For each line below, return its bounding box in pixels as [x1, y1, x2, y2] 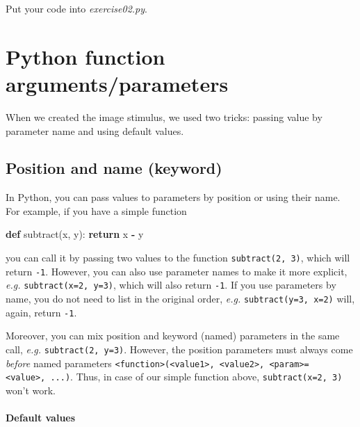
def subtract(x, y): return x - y [6, 227, 144, 241]
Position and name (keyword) [6, 157, 222, 179]
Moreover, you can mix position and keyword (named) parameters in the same [6, 328, 340, 343]
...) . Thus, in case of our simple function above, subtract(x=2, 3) [50, 369, 343, 384]
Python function [6, 42, 165, 70]
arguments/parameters [6, 69, 229, 97]
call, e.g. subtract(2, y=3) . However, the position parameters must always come [6, 341, 353, 356]
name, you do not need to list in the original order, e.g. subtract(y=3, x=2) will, [6, 291, 355, 306]
